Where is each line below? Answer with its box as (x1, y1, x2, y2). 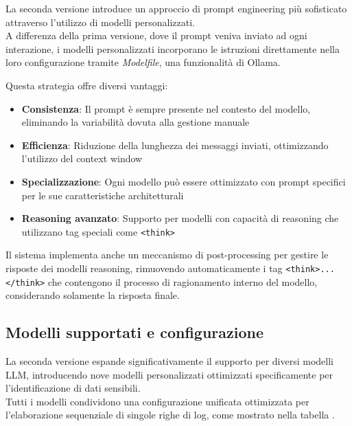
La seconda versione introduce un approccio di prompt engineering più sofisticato (5, 1, 347, 15)
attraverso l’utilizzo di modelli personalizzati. (5, 14, 196, 29)
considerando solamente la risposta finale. (5, 288, 180, 302)
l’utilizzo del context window (21, 151, 143, 166)
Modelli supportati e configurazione (5, 322, 263, 343)
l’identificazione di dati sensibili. (5, 381, 141, 395)
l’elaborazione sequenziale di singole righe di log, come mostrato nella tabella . (5, 407, 335, 422)
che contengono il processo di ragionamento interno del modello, (47, 274, 318, 289)
